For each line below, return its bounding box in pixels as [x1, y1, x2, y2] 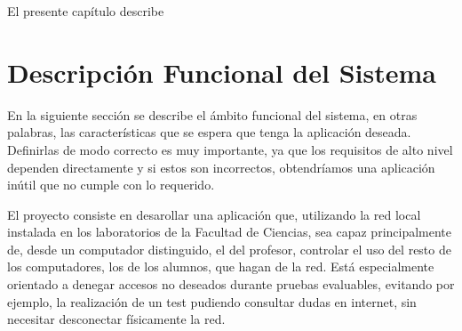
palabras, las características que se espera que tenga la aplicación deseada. [7, 123, 411, 141]
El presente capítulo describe [7, 2, 164, 20]
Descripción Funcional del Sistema [7, 53, 436, 90]
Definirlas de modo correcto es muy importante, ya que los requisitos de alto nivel [7, 140, 453, 158]
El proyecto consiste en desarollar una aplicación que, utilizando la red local [7, 205, 421, 223]
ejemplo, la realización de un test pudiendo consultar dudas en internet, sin [7, 292, 417, 311]
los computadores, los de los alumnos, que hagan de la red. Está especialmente [7, 257, 434, 276]
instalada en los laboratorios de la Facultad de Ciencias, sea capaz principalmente [7, 222, 452, 241]
